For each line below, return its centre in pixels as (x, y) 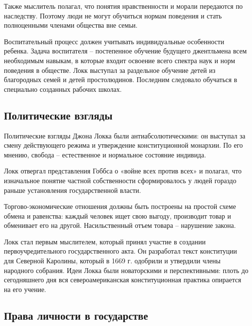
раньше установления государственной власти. (73, 190)
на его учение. (25, 289)
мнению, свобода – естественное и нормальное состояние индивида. (105, 154)
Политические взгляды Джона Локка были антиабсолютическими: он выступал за (125, 135)
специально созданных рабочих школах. (63, 89)
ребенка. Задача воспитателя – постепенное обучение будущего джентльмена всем (126, 51)
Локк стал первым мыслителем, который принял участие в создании (105, 241)
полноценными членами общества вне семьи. (71, 25)
